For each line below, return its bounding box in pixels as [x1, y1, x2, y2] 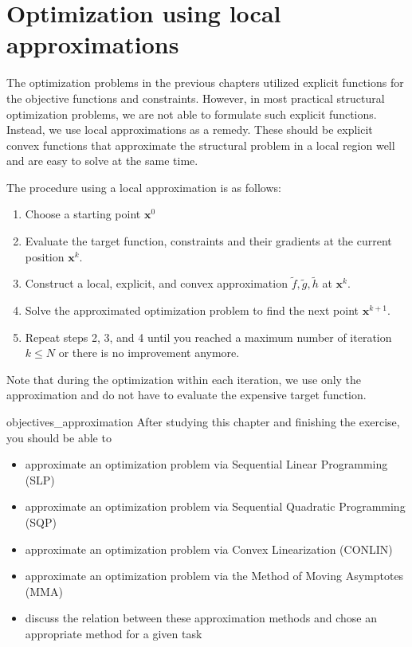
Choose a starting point [25, 206, 141, 222]
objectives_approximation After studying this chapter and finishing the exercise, [6, 414, 400, 430]
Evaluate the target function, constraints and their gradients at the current [25, 233, 392, 249]
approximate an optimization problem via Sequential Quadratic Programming [25, 498, 406, 515]
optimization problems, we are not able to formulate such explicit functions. [6, 105, 377, 122]
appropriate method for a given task [25, 625, 202, 641]
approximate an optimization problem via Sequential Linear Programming [25, 456, 388, 473]
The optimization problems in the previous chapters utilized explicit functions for [6, 74, 404, 91]
